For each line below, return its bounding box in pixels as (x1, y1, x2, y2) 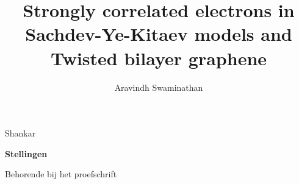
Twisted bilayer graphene (50, 45, 267, 70)
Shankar (5, 127, 36, 140)
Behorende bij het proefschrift (5, 168, 117, 180)
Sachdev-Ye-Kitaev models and (25, 21, 292, 46)
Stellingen (5, 147, 48, 160)
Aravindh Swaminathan (114, 80, 203, 93)
